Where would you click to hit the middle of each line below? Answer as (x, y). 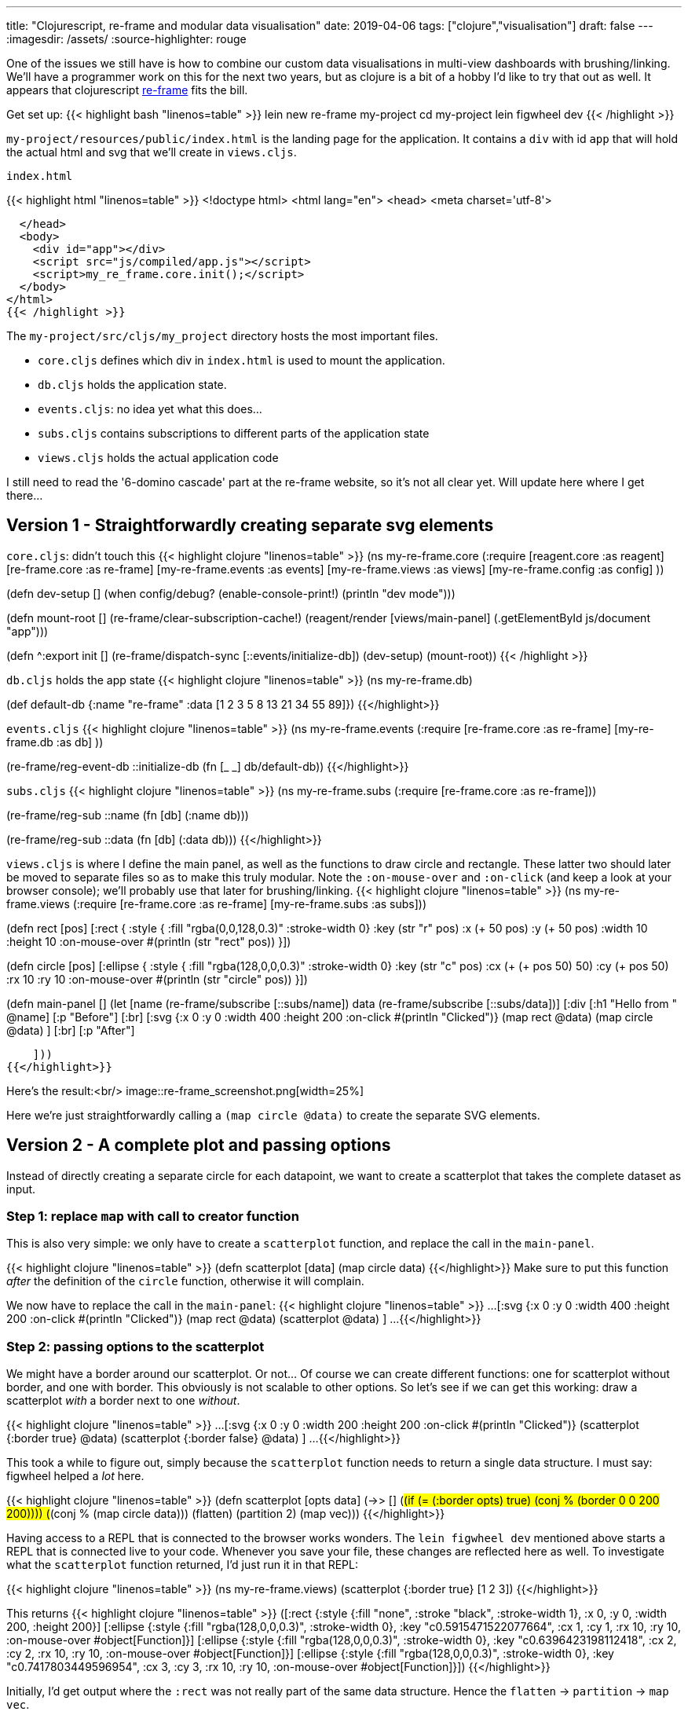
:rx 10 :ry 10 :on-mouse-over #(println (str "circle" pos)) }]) (157, 979)
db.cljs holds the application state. (132, 385)
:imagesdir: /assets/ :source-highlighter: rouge (126, 39)
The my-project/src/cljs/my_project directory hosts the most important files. (222, 336)
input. (21, 1189)
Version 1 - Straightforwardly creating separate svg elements (250, 526)
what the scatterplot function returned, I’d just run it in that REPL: (183, 1565)
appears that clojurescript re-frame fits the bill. (127, 90)
